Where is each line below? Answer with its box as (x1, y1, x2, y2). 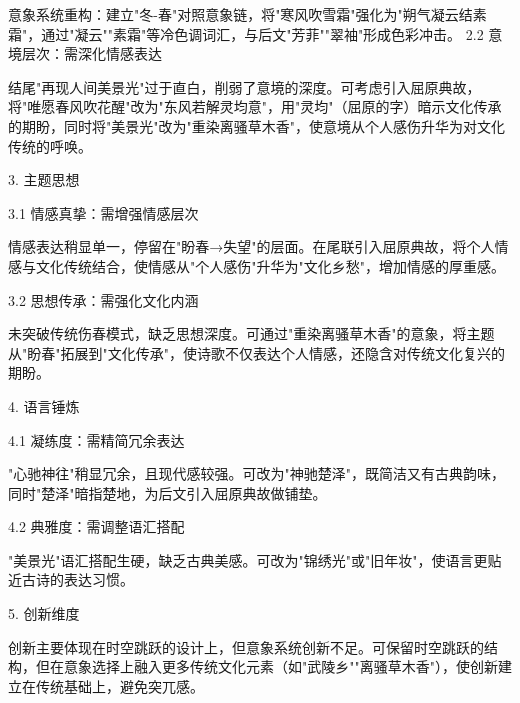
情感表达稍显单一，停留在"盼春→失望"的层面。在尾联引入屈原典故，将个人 (8, 236, 495, 257)
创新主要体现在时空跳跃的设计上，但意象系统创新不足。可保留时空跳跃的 (8, 636, 484, 657)
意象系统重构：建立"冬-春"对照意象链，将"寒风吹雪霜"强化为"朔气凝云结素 (8, 4, 487, 24)
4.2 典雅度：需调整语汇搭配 (8, 516, 185, 537)
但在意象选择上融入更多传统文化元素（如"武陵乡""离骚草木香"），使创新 (35, 656, 498, 677)
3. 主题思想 (8, 169, 80, 190)
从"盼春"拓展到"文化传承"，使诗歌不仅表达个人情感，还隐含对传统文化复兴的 (8, 342, 505, 363)
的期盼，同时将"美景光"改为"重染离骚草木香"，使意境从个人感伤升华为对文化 (8, 115, 505, 136)
